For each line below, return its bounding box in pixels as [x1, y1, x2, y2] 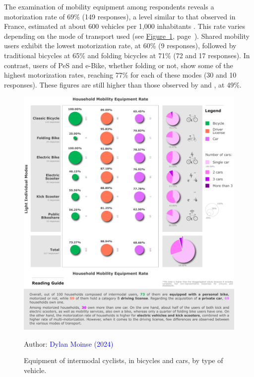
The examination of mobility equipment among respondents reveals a [4, 1, 214, 11]
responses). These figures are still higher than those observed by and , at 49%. [4, 79, 242, 90]
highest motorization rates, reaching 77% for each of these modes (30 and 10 [4, 70, 237, 80]
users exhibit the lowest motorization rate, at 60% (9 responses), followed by [4, 40, 237, 51]
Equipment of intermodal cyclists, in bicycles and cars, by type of [24, 355, 223, 366]
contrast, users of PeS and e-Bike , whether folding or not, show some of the [4, 60, 233, 70]
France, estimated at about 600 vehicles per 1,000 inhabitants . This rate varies [4, 21, 246, 31]
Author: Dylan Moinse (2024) [24, 338, 114, 349]
